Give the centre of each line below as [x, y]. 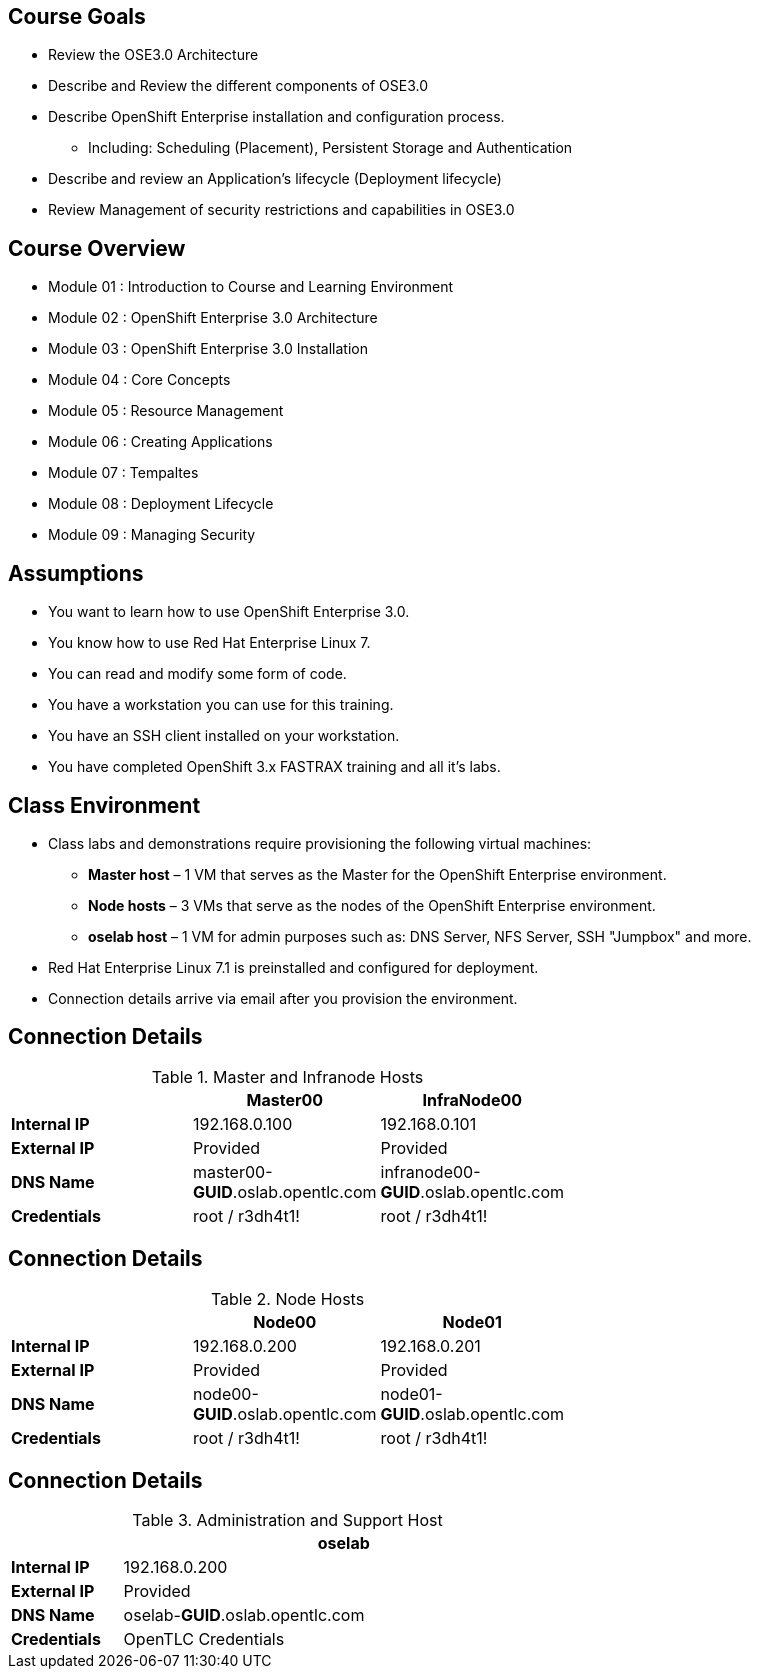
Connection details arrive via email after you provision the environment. [283, 998]
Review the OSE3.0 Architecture [153, 55]
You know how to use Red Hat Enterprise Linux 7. [209, 643]
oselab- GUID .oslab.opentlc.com [244, 1615]
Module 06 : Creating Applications [160, 442]
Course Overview [97, 248]
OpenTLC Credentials [204, 1639]
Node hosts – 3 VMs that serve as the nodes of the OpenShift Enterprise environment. [372, 905]
